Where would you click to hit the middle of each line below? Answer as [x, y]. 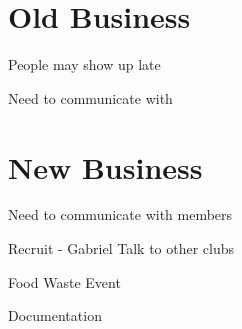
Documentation [55, 315]
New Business [105, 166]
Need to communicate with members [120, 214]
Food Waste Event [64, 281]
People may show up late [84, 64]
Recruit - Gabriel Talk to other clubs [121, 248]
